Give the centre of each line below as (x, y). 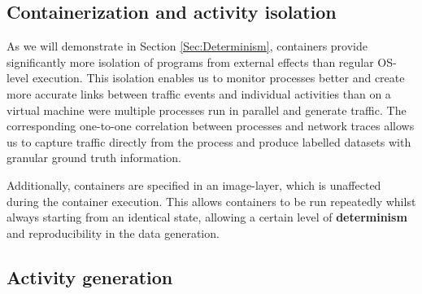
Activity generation (90, 276)
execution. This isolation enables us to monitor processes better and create (218, 78)
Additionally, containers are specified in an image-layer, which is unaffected (194, 184)
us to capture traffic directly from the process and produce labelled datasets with (209, 141)
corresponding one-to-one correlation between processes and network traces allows (211, 126)
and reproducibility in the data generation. (113, 233)
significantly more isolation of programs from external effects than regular (190, 61)
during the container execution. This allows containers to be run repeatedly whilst (211, 201)
